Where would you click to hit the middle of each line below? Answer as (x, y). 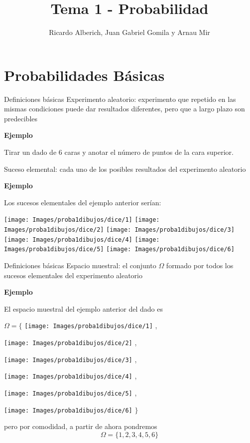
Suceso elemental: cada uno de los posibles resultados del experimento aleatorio (125, 169)
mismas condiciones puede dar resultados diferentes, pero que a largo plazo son (125, 109)
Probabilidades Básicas (84, 75)
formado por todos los (200, 265)
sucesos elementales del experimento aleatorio (73, 275)
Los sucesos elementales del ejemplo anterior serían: (83, 202)
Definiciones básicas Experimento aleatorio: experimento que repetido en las (120, 99)
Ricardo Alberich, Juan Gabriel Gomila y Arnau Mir (129, 32)
